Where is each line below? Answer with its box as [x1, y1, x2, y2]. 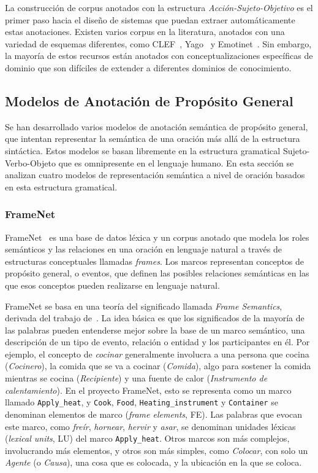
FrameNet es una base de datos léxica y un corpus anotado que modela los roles [5, 230, 309, 243]
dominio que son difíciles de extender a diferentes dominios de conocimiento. [5, 61, 292, 74]
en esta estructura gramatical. [5, 180, 118, 193]
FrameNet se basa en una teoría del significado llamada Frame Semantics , [5, 299, 282, 312]
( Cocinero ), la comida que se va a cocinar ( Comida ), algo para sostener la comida [5, 359, 311, 372]
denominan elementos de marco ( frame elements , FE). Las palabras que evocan [5, 407, 303, 420]
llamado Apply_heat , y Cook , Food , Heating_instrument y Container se [5, 396, 278, 408]
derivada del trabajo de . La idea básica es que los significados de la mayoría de [5, 311, 305, 324]
